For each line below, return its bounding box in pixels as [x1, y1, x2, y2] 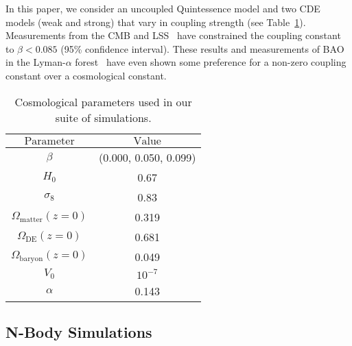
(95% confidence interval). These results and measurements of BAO [60, 41, 344, 55]
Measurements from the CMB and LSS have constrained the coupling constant [5, 28, 341, 42]
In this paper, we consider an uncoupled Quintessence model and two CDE [5, 1, 320, 15]
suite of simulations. [55, 109, 152, 125]
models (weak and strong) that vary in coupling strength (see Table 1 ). [5, 14, 306, 29]
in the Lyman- [5, 55, 66, 69]
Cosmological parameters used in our [14, 93, 192, 110]
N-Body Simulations [5, 321, 152, 342]
